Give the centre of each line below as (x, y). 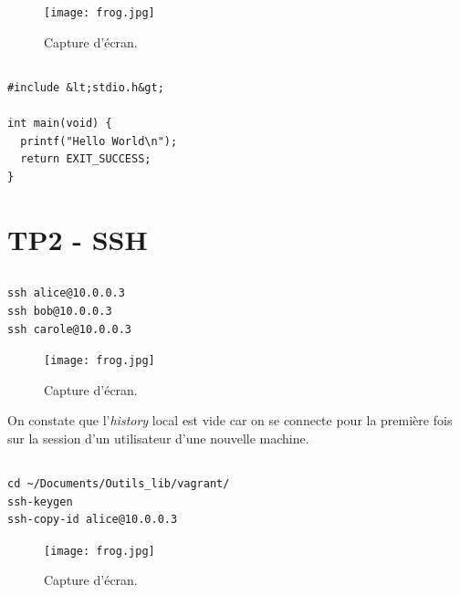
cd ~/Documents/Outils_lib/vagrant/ (119, 483)
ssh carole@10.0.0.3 (70, 329)
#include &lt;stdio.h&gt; (86, 88)
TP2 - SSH (78, 239)
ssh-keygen (40, 501)
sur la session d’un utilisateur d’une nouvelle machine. (158, 438)
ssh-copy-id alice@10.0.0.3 (93, 520)
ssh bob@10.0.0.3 (60, 311)
